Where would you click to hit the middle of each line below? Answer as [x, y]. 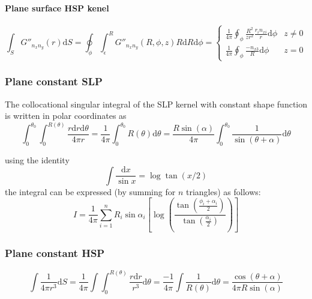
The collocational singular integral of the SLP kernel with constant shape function [156, 104]
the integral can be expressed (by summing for [90, 191]
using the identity [37, 160]
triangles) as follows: [223, 191]
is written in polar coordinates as [66, 116]
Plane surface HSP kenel [57, 8]
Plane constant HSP [55, 253]
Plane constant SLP [54, 81]
